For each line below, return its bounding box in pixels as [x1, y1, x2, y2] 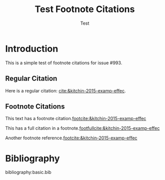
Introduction [5, 43, 59, 54]
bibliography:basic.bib [5, 169, 51, 175]
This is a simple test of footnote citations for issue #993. [5, 59, 123, 66]
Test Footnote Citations [34, 4, 135, 15]
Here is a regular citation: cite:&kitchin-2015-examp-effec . [5, 87, 126, 94]
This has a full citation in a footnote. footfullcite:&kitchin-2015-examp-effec [5, 125, 160, 131]
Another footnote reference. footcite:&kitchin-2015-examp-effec [5, 135, 138, 141]
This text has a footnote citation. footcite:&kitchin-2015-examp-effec [5, 116, 146, 122]
